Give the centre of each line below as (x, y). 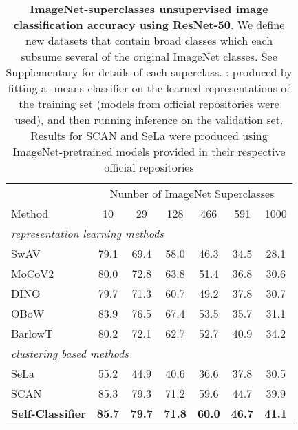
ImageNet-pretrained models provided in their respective (149, 151)
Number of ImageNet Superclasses (192, 193)
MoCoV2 (33, 273)
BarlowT (32, 333)
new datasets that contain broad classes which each (149, 40)
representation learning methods (87, 233)
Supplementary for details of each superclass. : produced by (149, 72)
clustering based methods (70, 353)
